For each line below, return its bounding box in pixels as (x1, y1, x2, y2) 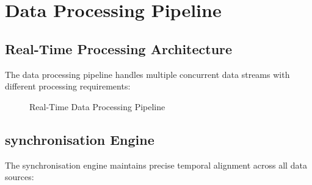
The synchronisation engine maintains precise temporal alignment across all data (5, 158, 307, 171)
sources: (5, 170, 34, 183)
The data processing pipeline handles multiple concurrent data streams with (5, 68, 290, 80)
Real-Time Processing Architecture (5, 39, 233, 58)
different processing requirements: (5, 80, 131, 92)
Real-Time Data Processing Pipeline (29, 100, 165, 113)
